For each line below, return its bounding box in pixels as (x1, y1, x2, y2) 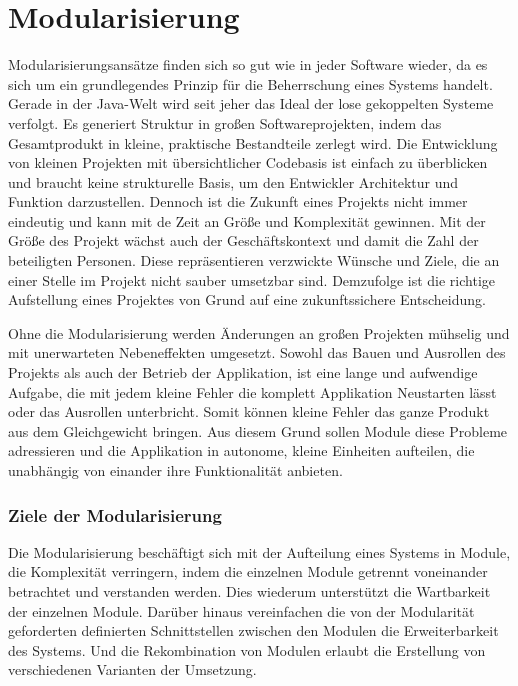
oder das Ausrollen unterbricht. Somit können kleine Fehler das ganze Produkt (8, 401, 490, 422)
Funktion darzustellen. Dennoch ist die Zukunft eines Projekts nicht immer (8, 191, 468, 212)
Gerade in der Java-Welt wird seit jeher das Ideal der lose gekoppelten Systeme (8, 93, 494, 114)
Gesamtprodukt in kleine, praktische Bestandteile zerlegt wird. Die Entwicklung (8, 132, 498, 153)
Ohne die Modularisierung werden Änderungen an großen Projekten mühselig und (8, 322, 510, 343)
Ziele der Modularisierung (8, 502, 222, 527)
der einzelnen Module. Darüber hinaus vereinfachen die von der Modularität (8, 600, 475, 621)
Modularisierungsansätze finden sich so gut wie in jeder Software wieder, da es (8, 54, 488, 75)
